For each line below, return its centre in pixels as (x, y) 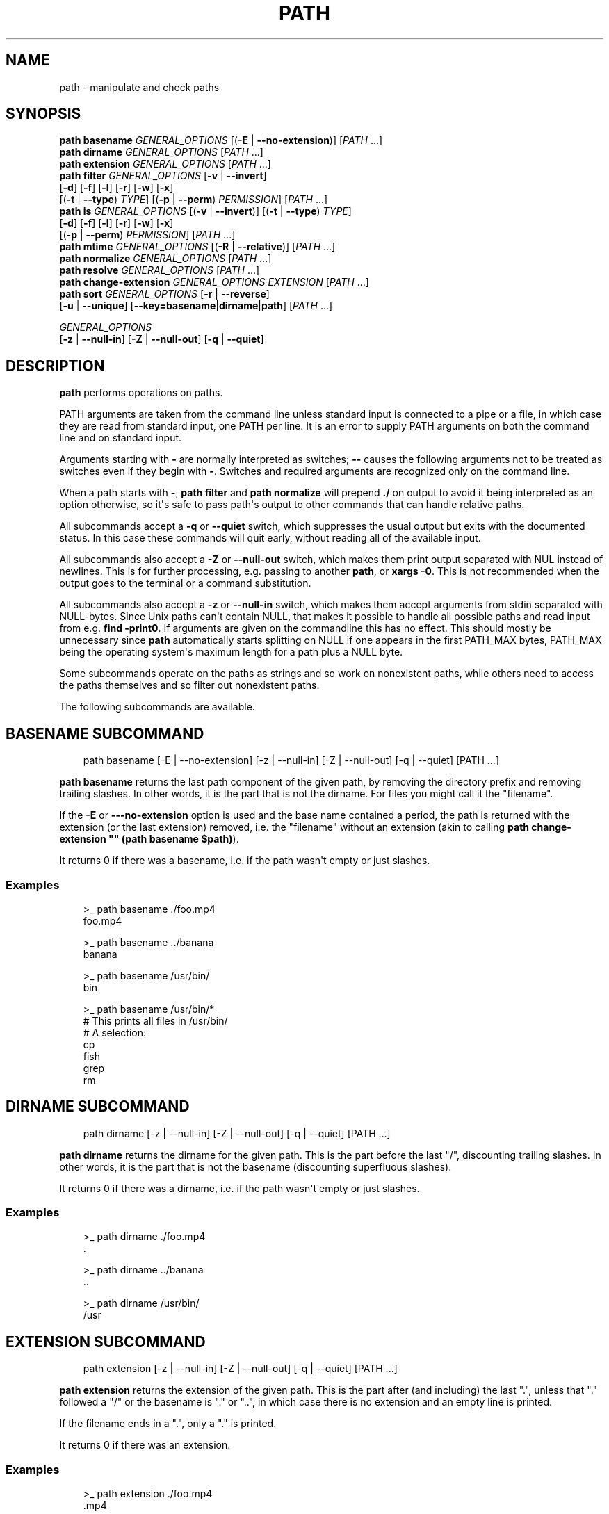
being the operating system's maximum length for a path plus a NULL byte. (231, 652)
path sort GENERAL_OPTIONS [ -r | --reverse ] (164, 294)
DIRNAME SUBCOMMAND (98, 1107)
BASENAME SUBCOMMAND (105, 733)
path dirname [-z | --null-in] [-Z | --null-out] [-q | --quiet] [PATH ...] (237, 1133)
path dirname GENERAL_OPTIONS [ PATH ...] (161, 152)
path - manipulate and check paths (139, 87)
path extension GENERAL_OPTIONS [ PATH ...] (165, 164)
